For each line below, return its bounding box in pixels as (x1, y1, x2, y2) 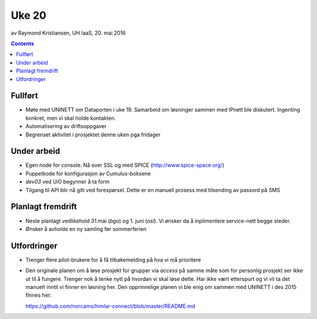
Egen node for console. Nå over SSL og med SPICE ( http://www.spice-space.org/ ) (25, 162, 225, 169)
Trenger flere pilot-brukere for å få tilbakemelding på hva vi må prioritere (25, 256, 201, 263)
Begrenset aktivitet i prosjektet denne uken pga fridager (25, 131, 161, 138)
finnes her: (25, 291, 52, 299)
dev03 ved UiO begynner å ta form (25, 178, 110, 185)
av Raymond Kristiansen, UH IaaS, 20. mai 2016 (11, 29, 126, 36)
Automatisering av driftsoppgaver (25, 123, 107, 130)
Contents (11, 40, 35, 47)
